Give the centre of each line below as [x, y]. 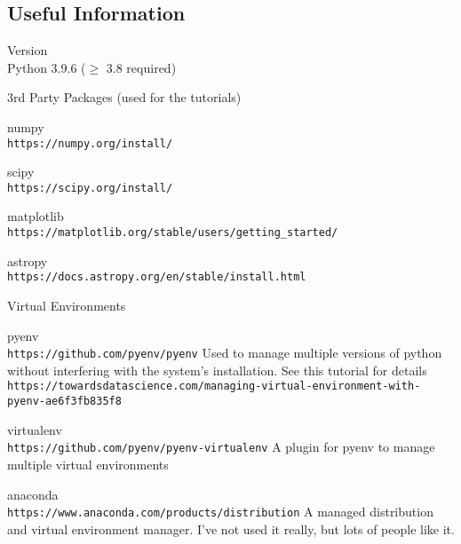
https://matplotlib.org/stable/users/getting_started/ [173, 233]
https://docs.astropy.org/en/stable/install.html [157, 277]
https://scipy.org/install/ [90, 188]
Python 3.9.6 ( [47, 67]
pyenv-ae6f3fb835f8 [64, 402]
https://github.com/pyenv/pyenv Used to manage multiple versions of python [225, 353]
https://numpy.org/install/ [90, 143]
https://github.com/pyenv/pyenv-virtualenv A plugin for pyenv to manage [221, 447]
